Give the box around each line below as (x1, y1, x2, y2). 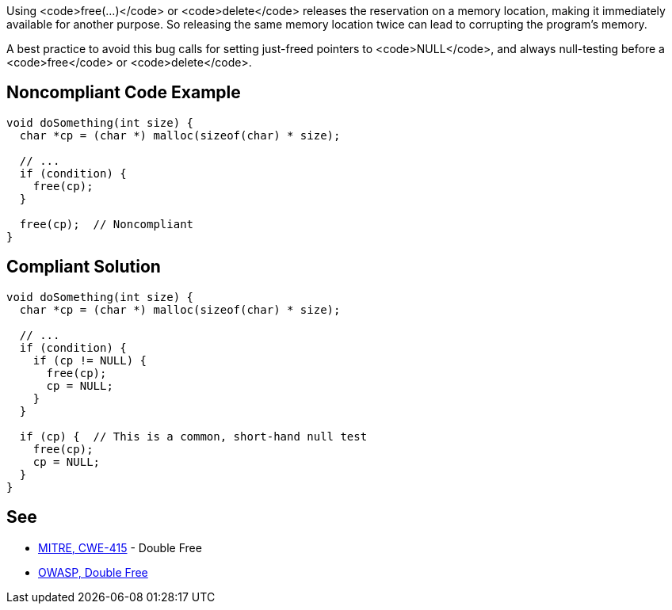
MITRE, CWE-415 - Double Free (38, 540, 202, 555)
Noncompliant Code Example (6, 82, 241, 103)
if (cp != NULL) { (32, 353, 147, 367)
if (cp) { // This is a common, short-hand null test (19, 429, 368, 443)
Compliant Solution (6, 257, 161, 277)
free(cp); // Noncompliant (19, 217, 194, 231)
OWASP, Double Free (38, 565, 148, 579)
